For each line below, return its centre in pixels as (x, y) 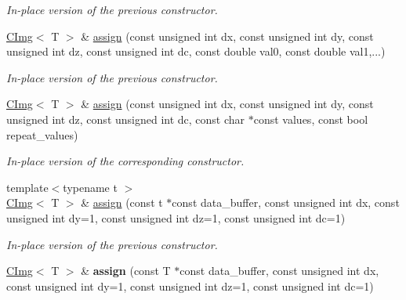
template (27, 187)
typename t (90, 187)
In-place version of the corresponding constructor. (125, 161)
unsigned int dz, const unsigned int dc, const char (126, 119)
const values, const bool (311, 119)
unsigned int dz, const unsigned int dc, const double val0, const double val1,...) (196, 51)
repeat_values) (42, 134)
